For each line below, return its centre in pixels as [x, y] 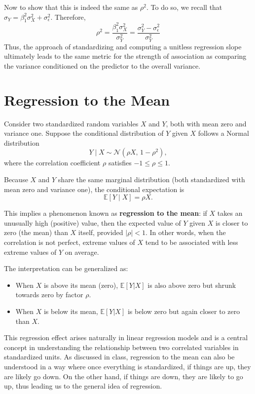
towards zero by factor [49, 295]
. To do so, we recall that [184, 7]
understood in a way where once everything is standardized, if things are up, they [127, 366]
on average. [82, 252]
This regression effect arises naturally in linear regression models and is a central [126, 337]
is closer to [232, 222]
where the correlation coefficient [52, 163]
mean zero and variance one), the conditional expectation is [94, 189]
